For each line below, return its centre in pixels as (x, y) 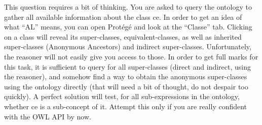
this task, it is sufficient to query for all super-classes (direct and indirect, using (127, 66)
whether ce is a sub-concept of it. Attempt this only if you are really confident (126, 106)
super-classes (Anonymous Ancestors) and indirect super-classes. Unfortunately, (128, 46)
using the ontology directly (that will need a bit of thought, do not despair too (126, 86)
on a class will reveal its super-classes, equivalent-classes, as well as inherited (123, 36)
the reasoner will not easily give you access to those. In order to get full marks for (131, 56)
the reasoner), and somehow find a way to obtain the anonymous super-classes (126, 76)
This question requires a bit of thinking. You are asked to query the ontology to (128, 7)
